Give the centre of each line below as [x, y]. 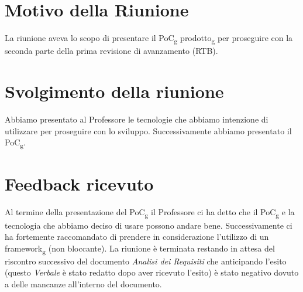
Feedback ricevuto [79, 184]
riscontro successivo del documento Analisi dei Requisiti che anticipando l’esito [146, 261]
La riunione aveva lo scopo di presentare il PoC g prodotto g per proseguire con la [149, 38]
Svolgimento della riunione [114, 91]
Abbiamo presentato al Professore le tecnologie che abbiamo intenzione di [137, 119]
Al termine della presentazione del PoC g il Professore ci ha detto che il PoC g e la [150, 213]
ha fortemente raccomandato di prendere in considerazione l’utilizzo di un [137, 237]
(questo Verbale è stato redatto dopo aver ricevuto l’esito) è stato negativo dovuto [152, 272]
